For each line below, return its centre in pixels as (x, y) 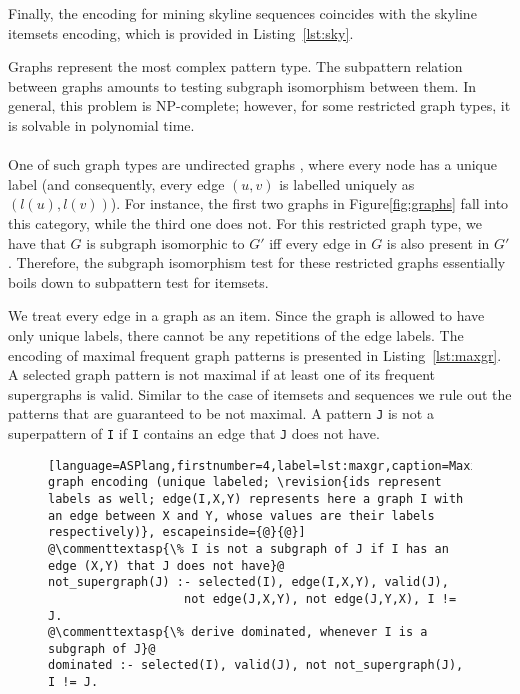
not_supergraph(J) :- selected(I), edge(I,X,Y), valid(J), (248, 582)
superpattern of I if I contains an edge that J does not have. (194, 432)
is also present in (438, 242)
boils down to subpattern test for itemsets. (138, 281)
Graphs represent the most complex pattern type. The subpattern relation (235, 66)
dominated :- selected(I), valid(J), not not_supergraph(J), (256, 665)
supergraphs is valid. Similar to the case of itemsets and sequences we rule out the (260, 393)
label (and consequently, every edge (116, 183)
